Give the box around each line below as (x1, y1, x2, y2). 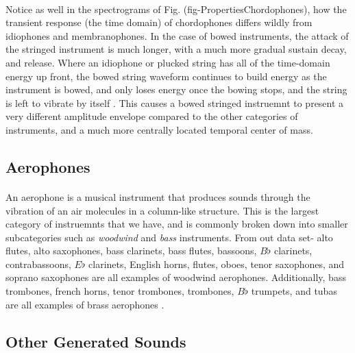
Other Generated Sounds (5, 330, 186, 352)
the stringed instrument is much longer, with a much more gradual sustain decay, (5, 42, 347, 56)
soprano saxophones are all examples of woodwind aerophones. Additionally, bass (5, 270, 346, 284)
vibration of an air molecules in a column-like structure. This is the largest (5, 203, 319, 217)
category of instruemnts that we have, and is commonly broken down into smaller (5, 217, 348, 231)
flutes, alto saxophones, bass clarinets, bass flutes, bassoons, (5, 243, 257, 258)
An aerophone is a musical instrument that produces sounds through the (5, 189, 310, 204)
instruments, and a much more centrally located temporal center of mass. (5, 122, 313, 136)
